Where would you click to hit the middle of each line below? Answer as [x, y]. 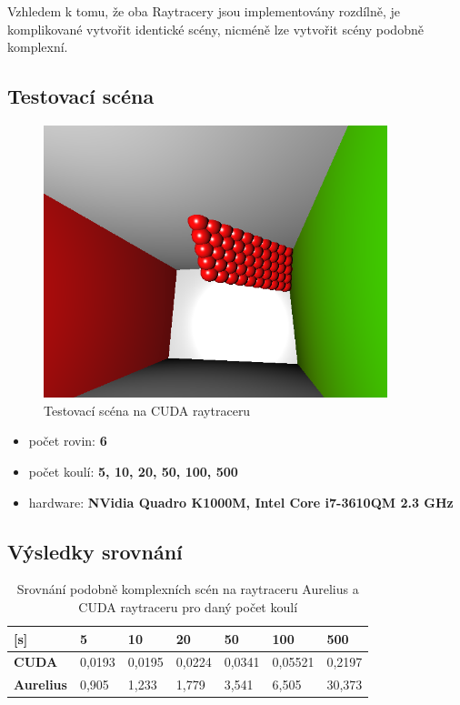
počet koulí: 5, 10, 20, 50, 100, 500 [133, 472]
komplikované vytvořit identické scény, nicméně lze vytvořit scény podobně [215, 29]
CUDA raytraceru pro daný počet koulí [188, 607]
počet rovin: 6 [68, 441]
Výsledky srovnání [95, 551]
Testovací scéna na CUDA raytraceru [147, 410]
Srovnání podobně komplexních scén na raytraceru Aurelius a [188, 589]
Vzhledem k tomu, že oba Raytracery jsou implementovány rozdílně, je [204, 11]
